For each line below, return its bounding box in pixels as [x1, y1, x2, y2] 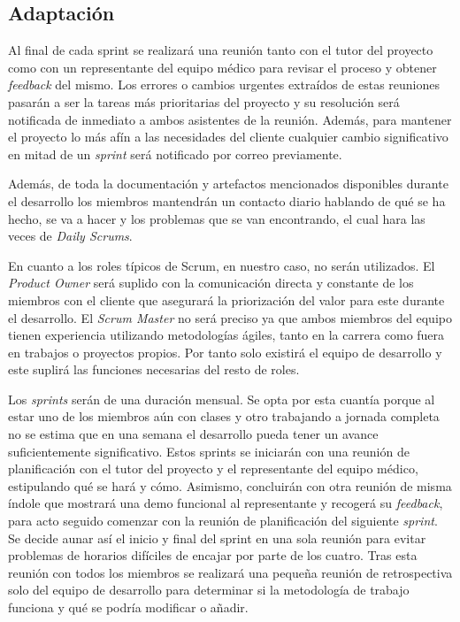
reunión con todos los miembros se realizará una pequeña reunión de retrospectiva [8, 563, 453, 581]
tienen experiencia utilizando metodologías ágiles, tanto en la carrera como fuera [8, 326, 445, 344]
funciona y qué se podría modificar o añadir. [8, 598, 249, 617]
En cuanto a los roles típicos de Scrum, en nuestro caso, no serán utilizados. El [8, 256, 435, 274]
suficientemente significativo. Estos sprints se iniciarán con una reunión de [8, 442, 410, 460]
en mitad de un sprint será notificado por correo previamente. [8, 144, 342, 163]
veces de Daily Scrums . [8, 227, 133, 245]
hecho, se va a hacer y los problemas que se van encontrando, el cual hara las [8, 209, 425, 227]
